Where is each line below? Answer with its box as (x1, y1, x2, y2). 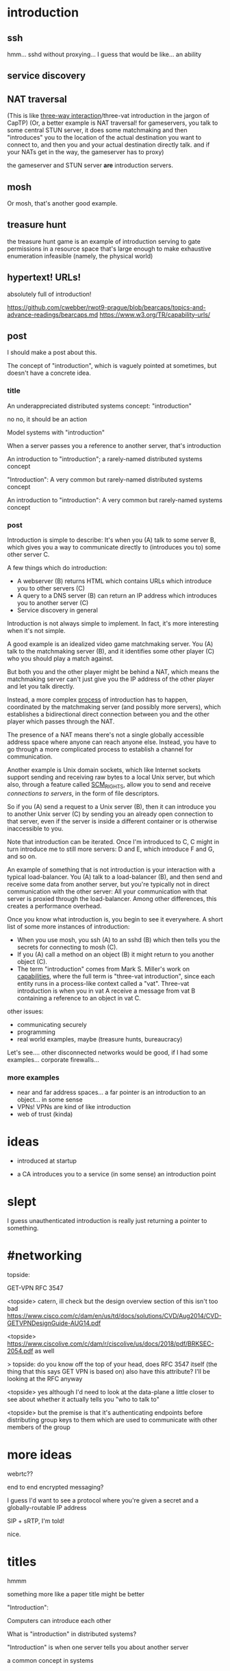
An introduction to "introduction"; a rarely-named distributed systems (7, 454, 203, 463)
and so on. (7, 852, 38, 861)
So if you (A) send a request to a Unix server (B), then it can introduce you (7, 802, 216, 810)
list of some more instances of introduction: (7, 922, 130, 930)
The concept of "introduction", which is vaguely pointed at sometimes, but (7, 362, 217, 370)
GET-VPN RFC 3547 (7, 1283, 64, 1292)
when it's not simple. (7, 627, 66, 635)
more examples (7, 1072, 60, 1082)
